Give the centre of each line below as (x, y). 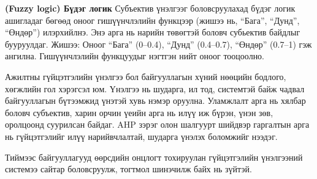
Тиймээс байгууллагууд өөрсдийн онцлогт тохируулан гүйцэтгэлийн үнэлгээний (154, 157)
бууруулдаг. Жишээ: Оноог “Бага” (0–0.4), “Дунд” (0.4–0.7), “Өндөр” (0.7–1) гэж (158, 44)
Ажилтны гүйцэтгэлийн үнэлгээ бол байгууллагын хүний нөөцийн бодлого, (146, 76)
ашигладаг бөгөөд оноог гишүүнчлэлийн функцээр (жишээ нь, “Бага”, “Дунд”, (152, 20)
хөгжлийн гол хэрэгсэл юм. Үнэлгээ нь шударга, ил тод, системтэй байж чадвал (155, 88)
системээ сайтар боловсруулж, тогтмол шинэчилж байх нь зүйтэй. (128, 169)
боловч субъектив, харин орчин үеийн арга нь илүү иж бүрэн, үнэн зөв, (139, 112)
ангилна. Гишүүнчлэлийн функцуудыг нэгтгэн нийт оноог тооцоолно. (135, 56)
